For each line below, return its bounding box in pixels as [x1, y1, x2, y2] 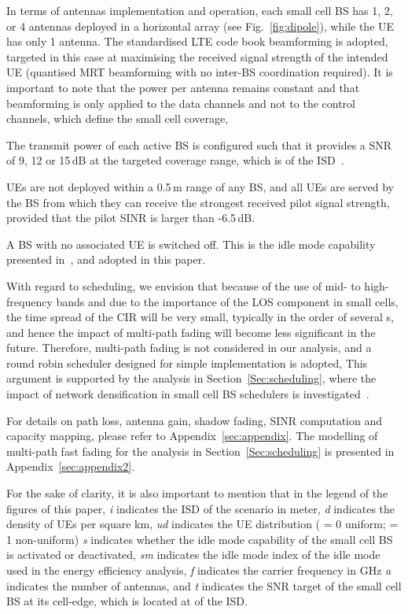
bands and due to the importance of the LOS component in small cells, [56, 293, 399, 309]
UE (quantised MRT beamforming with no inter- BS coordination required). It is [6, 64, 393, 80]
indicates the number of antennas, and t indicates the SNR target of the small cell [6, 577, 402, 594]
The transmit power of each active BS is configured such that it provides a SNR [6, 136, 392, 153]
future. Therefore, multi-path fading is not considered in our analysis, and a [6, 339, 372, 356]
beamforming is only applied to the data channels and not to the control [6, 94, 355, 111]
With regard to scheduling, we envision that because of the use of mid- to [6, 277, 361, 294]
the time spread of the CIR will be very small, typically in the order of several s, [6, 309, 395, 325]
